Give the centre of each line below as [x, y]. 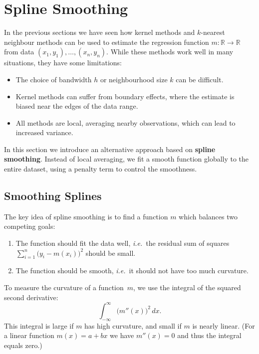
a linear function [29, 335]
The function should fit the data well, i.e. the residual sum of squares [123, 243]
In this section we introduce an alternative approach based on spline [110, 149]
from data [19, 52]
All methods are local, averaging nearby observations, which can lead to [126, 122]
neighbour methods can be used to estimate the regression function [107, 42]
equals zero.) [23, 345]
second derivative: [31, 297]
